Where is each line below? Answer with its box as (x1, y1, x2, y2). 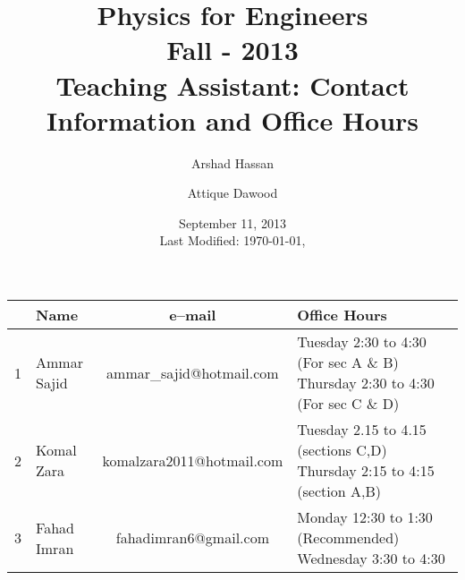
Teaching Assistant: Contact (55, 66, 410, 103)
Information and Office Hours (46, 101, 419, 138)
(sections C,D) (297, 439, 387, 461)
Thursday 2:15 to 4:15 (297, 460, 435, 482)
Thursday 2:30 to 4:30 (297, 372, 435, 394)
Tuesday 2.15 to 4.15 (297, 419, 427, 440)
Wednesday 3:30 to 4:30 (297, 548, 445, 569)
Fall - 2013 (166, 31, 299, 68)
